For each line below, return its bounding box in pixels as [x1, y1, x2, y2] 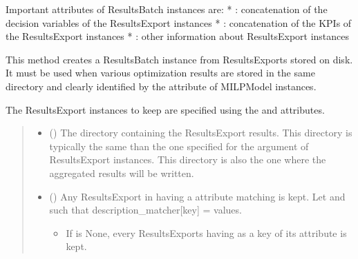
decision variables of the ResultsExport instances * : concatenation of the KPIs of [6, 15, 352, 30]
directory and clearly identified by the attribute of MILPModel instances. [6, 79, 317, 93]
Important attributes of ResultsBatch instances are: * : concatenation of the [6, 2, 328, 16]
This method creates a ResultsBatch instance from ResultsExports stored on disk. [6, 52, 353, 66]
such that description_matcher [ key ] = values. [49, 203, 242, 217]
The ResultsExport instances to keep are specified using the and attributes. [6, 102, 325, 116]
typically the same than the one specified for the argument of [49, 138, 309, 153]
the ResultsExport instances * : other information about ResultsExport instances [6, 29, 350, 43]
